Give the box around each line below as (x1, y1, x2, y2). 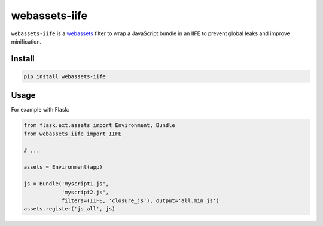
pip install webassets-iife (23, 73, 106, 80)
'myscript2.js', (61, 188, 109, 196)
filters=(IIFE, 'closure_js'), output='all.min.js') (61, 197, 220, 204)
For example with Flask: (11, 106, 70, 113)
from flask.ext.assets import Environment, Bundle (23, 122, 176, 129)
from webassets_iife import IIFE (23, 130, 122, 137)
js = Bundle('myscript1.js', (23, 181, 109, 187)
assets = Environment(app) (23, 164, 103, 171)
